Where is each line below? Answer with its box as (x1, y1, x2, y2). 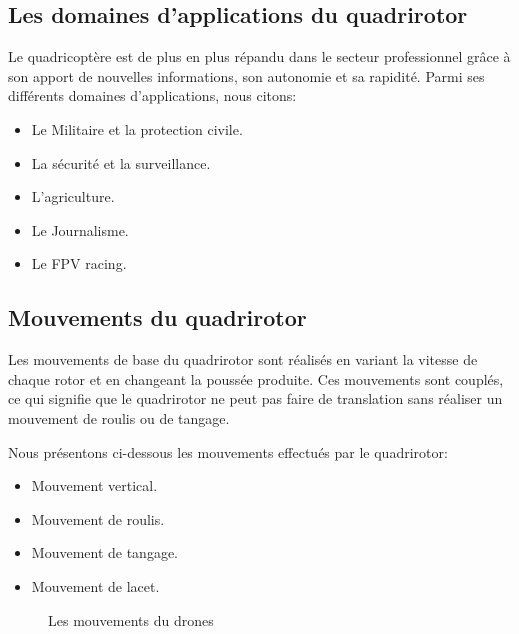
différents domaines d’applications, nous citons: (8, 85, 297, 106)
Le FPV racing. (31, 253, 127, 274)
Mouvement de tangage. (31, 542, 179, 563)
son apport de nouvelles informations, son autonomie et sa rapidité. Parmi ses (8, 65, 485, 86)
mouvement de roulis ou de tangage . (8, 407, 230, 428)
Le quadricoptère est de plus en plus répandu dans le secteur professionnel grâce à (8, 46, 511, 67)
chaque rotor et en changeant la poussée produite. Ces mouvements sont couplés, (8, 368, 504, 389)
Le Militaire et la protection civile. (31, 118, 243, 139)
